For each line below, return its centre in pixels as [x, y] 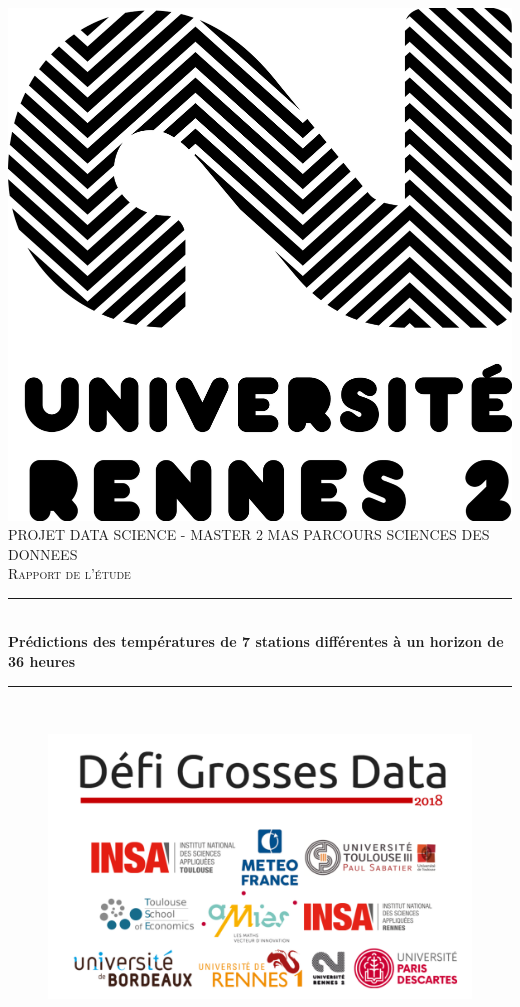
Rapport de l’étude [69, 573]
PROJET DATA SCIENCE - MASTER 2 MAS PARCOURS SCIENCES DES [249, 534]
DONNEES [43, 553]
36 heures [42, 661]
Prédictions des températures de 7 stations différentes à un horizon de [256, 641]
